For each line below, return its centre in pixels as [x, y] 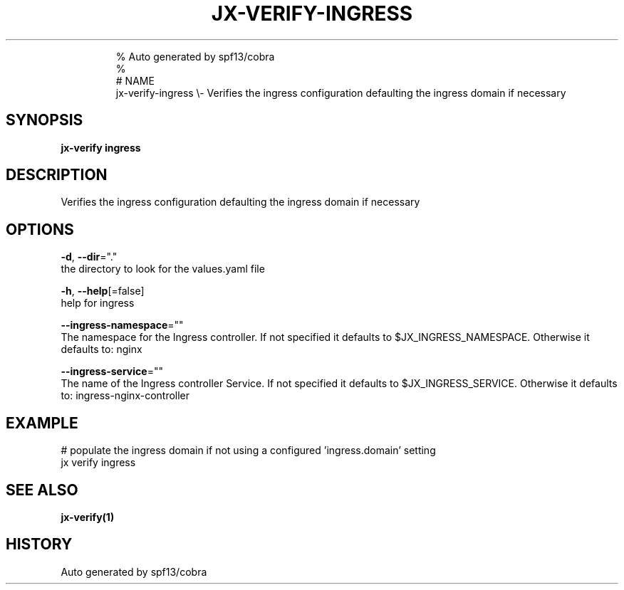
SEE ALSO [42, 490]
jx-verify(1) [88, 517]
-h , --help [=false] [103, 291]
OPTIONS [40, 229]
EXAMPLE [42, 423]
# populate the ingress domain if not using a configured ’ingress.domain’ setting [248, 451]
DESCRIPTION [57, 175]
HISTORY [39, 544]
